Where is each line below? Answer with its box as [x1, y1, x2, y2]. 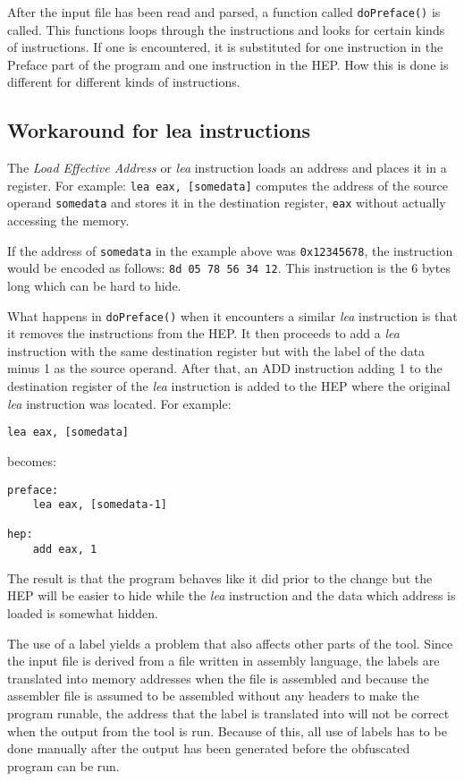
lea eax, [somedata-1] [32, 498, 167, 512]
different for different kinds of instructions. [7, 72, 240, 91]
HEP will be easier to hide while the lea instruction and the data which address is [7, 586, 456, 605]
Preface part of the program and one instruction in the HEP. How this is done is [7, 55, 449, 73]
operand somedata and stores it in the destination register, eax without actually [7, 193, 446, 212]
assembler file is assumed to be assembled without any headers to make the [7, 686, 419, 705]
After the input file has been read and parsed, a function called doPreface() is [7, 3, 441, 21]
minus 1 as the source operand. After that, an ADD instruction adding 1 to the [7, 359, 443, 378]
